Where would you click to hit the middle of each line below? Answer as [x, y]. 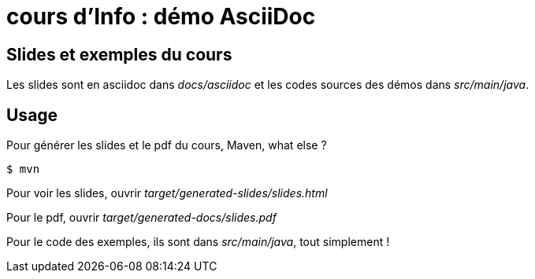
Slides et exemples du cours [119, 54]
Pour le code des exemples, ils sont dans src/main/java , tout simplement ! [198, 242]
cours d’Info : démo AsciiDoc [161, 17]
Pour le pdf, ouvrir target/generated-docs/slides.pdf [141, 218]
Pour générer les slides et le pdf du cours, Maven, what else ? [167, 145]
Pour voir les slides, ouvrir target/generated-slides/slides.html [167, 193]
